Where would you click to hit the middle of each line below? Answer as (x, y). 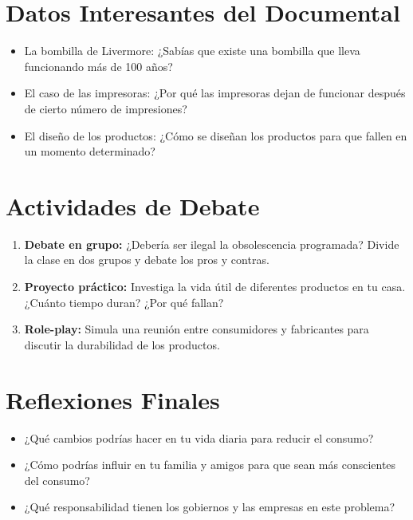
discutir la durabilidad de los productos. (122, 344)
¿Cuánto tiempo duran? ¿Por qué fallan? (124, 302)
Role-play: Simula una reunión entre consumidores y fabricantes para (197, 329)
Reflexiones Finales (113, 399)
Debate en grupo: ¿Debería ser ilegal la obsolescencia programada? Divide (212, 244)
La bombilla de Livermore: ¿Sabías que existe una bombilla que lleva (192, 51)
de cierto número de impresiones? (106, 108)
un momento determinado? (90, 151)
